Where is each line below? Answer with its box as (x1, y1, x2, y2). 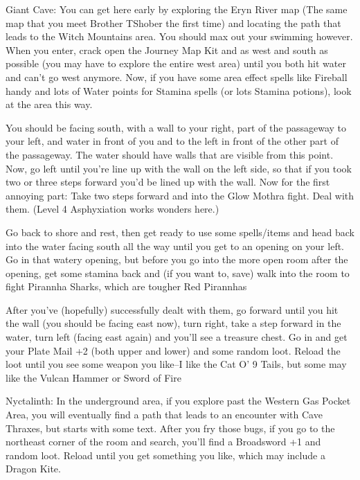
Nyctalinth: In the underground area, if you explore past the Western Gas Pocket (6, 393, 351, 408)
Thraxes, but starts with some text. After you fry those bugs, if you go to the (6, 420, 335, 435)
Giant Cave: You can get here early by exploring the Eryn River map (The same (6, 2, 348, 16)
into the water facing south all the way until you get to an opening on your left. (6, 238, 345, 253)
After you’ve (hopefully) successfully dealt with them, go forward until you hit (6, 302, 339, 317)
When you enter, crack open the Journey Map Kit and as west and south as (6, 42, 328, 57)
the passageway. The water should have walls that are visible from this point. (6, 147, 334, 161)
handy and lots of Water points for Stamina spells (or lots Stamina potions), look (6, 83, 352, 98)
